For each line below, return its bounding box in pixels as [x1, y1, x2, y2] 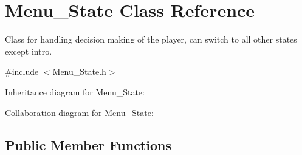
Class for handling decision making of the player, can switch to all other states [5, 33, 297, 46]
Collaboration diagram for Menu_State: [5, 106, 154, 119]
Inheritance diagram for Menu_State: [5, 85, 145, 98]
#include [5, 65, 39, 78]
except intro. [5, 44, 52, 57]
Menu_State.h [52, 65, 106, 78]
